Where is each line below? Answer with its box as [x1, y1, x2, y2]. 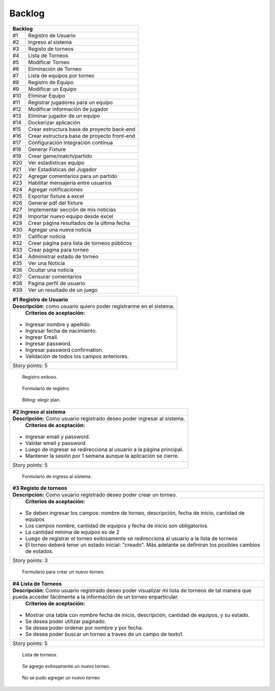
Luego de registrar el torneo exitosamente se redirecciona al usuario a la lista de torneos [25, 535, 238, 542]
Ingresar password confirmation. [25, 346, 104, 353]
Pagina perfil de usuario [28, 280, 86, 287]
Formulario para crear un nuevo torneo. [22, 569, 105, 575]
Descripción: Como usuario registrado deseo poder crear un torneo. [12, 491, 178, 499]
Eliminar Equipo [28, 92, 66, 99]
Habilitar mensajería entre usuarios [28, 179, 112, 186]
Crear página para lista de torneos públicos [28, 239, 132, 246]
